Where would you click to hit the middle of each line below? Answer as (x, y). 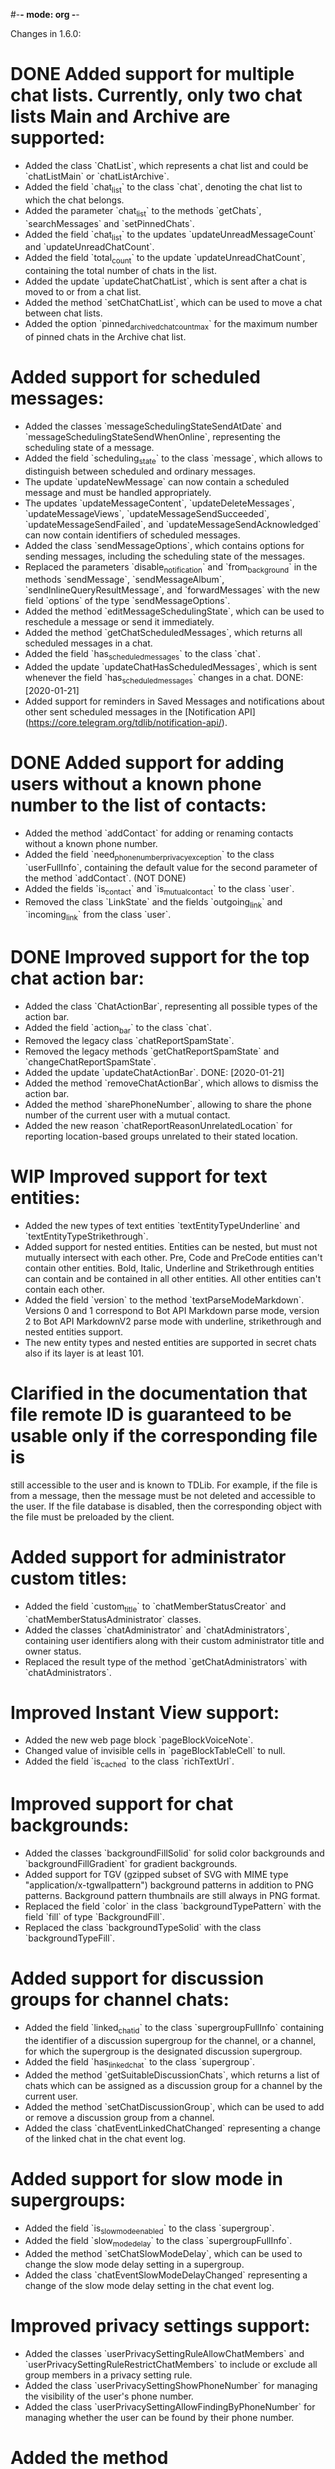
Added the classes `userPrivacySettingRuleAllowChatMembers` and (164, 2354)
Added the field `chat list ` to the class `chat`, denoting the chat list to (163, 187)
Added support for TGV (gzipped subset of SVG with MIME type (156, 1875)
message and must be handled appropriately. (118, 492)
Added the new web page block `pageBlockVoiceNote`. (139, 1740)
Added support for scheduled (135, 377)
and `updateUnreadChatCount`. (89, 247)
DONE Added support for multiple (152, 74)
